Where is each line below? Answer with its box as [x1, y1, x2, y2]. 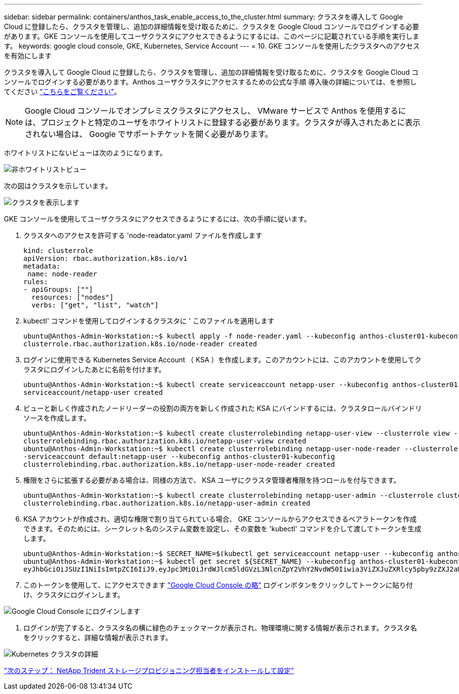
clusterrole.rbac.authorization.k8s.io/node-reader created [23, 340, 257, 348]
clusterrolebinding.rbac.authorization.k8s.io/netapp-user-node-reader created [23, 460, 335, 468]
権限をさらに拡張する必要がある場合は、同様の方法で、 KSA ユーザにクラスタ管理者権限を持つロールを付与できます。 [23, 476, 401, 484]
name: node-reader [27, 270, 97, 278]
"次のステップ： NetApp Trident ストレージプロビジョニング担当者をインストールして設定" [4, 666, 294, 675]
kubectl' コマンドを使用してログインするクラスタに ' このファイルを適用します [23, 317, 275, 325]
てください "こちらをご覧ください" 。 [4, 87, 121, 96]
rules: [23, 278, 48, 286]
